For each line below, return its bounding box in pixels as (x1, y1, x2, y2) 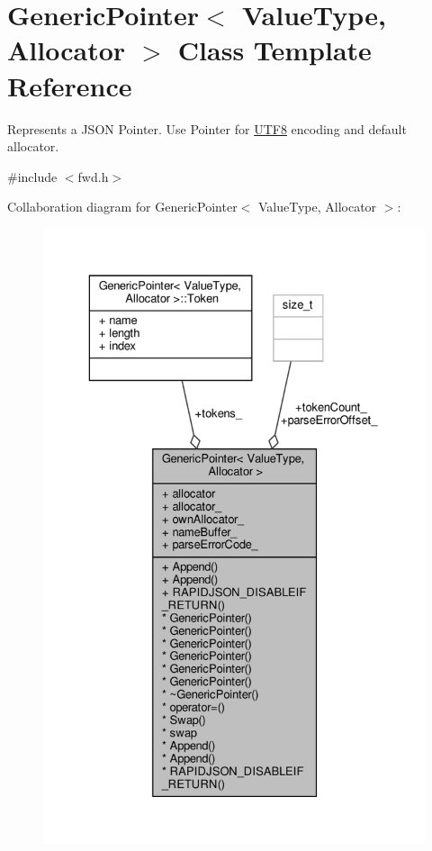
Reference (7, 67, 132, 104)
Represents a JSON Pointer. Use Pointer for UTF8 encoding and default (7, 119, 407, 138)
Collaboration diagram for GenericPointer (7, 197, 238, 216)
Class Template (177, 32, 372, 68)
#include (7, 167, 58, 186)
